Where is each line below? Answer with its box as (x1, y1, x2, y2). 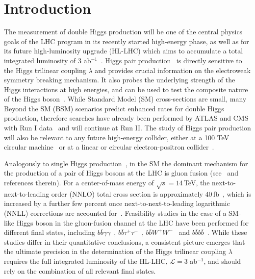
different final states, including (4, 227, 96, 237)
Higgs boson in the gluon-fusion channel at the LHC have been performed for (16, 217, 249, 228)
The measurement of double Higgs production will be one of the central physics (4, 26, 243, 37)
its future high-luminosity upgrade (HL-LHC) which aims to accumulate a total (4, 46, 243, 56)
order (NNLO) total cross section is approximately (51, 188, 203, 199)
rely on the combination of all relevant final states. (4, 265, 156, 276)
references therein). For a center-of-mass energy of (4, 178, 154, 188)
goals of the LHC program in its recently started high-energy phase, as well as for (4, 36, 249, 46)
